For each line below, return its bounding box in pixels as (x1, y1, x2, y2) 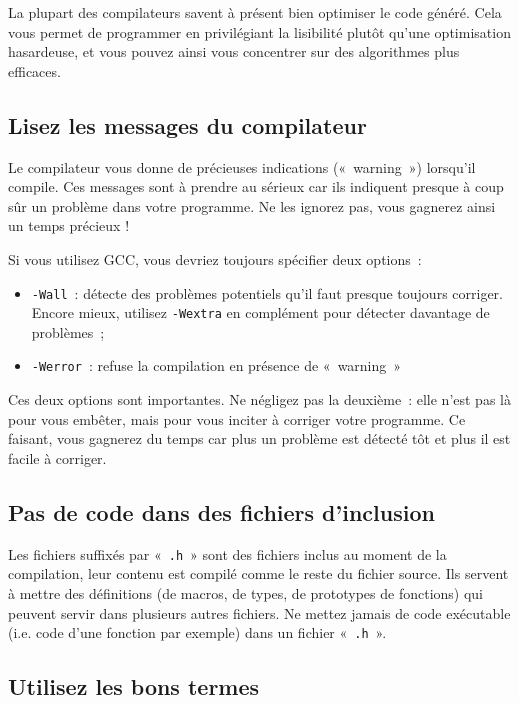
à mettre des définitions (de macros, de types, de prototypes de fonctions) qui (8, 582, 484, 603)
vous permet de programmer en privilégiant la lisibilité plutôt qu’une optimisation (8, 21, 511, 42)
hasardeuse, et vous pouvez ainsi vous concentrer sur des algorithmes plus (8, 41, 460, 62)
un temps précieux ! (8, 215, 130, 236)
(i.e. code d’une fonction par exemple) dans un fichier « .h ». (8, 622, 387, 643)
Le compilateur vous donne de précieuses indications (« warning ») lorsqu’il (8, 156, 476, 177)
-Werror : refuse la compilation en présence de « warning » (31, 355, 402, 376)
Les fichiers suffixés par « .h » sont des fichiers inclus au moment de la (8, 543, 447, 564)
